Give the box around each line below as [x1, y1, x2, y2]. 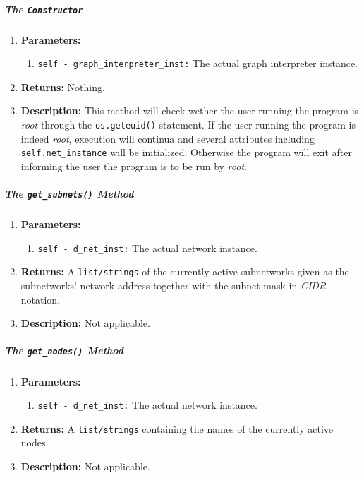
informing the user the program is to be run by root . [20, 158, 247, 173]
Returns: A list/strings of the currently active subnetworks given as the [20, 264, 349, 279]
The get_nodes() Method [4, 343, 124, 358]
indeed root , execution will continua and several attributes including [20, 131, 315, 145]
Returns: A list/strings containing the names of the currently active [20, 421, 334, 436]
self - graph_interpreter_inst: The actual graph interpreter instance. [37, 56, 358, 71]
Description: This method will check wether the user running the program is [20, 103, 359, 118]
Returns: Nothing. [20, 79, 105, 94]
